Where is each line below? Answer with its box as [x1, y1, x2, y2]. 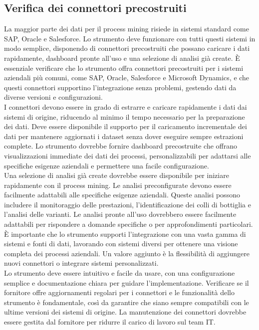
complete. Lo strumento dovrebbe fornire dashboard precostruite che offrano [4, 141, 238, 151]
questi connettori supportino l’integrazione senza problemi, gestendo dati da [4, 82, 237, 92]
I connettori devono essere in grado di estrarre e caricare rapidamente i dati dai [4, 101, 247, 112]
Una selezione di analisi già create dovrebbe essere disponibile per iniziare [4, 170, 229, 180]
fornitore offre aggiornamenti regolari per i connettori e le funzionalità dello [4, 287, 235, 298]
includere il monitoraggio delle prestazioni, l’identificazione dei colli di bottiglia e [4, 199, 251, 209]
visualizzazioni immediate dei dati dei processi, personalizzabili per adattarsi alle [4, 150, 251, 161]
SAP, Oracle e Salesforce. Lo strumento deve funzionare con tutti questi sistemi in [4, 33, 256, 43]
